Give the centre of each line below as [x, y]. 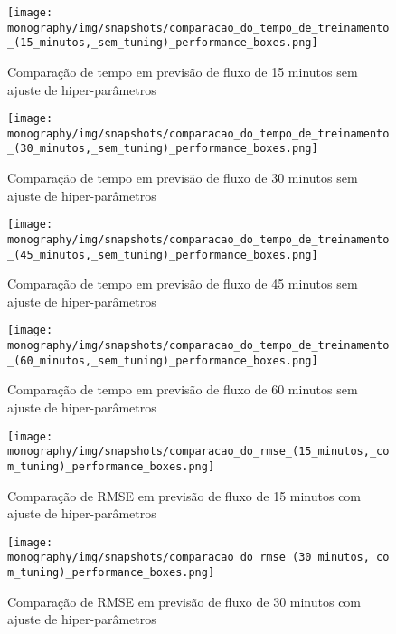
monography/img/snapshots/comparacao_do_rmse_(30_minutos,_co [198, 558]
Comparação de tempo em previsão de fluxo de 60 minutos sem [183, 389]
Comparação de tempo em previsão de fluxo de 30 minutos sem [183, 178]
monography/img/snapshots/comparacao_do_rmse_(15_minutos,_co [198, 452]
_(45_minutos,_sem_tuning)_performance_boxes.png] [163, 255]
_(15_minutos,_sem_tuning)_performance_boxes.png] [163, 43]
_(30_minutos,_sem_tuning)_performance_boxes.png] [163, 149]
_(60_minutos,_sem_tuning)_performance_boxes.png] [163, 360]
